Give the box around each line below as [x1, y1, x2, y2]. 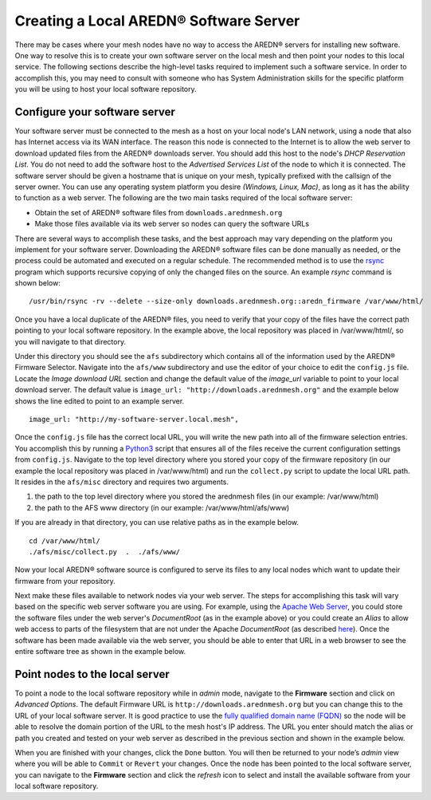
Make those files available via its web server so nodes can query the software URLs [34, 219, 310, 229]
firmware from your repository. [14, 576, 116, 585]
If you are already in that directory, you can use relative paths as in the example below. [14, 518, 299, 527]
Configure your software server [14, 104, 175, 119]
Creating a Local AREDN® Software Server [14, 12, 300, 30]
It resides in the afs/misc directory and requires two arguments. [14, 477, 229, 487]
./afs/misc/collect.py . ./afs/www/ [29, 547, 181, 556]
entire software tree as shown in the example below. [14, 647, 186, 656]
